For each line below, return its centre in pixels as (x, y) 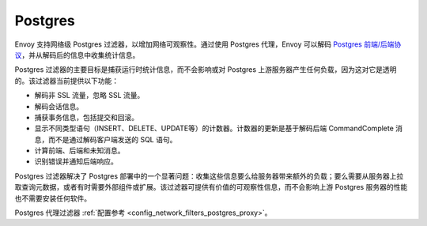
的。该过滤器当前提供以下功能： (66, 81)
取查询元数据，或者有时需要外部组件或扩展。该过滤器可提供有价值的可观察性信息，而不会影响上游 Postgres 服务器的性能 (211, 187)
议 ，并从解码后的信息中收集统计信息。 (77, 55)
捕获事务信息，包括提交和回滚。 (86, 117)
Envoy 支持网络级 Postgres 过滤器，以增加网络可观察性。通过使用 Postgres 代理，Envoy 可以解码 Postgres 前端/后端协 (208, 44)
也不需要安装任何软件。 (53, 198)
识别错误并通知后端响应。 (76, 161)
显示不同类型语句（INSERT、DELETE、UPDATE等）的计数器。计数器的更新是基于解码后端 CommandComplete (214, 128)
